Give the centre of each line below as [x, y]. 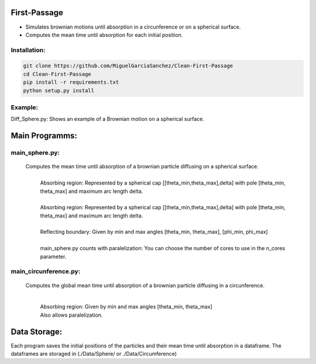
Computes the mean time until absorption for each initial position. [104, 34]
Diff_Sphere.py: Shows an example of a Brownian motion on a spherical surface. [107, 119]
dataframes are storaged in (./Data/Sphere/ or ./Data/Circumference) [94, 354]
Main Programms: [44, 136]
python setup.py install [59, 90]
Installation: [28, 50]
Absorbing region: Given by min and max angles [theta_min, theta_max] [126, 307]
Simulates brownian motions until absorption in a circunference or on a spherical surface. [133, 27]
